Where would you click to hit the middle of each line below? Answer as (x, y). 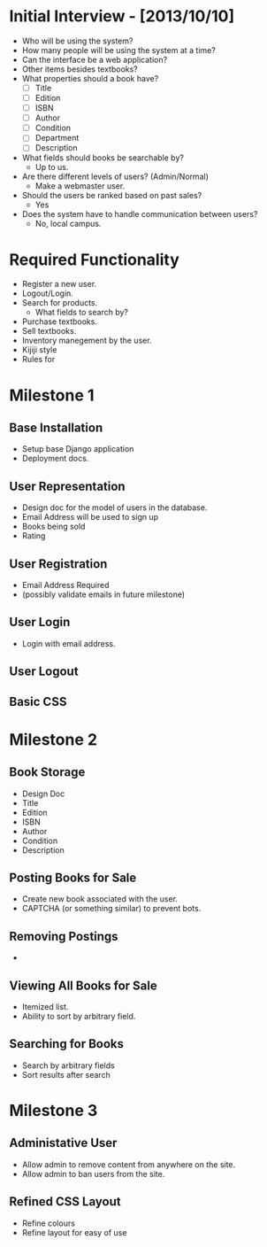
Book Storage (47, 772)
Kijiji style (39, 350)
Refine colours (48, 1223)
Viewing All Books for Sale (83, 985)
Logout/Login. (47, 293)
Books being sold (53, 527)
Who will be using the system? (77, 41)
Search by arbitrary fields (68, 1065)
